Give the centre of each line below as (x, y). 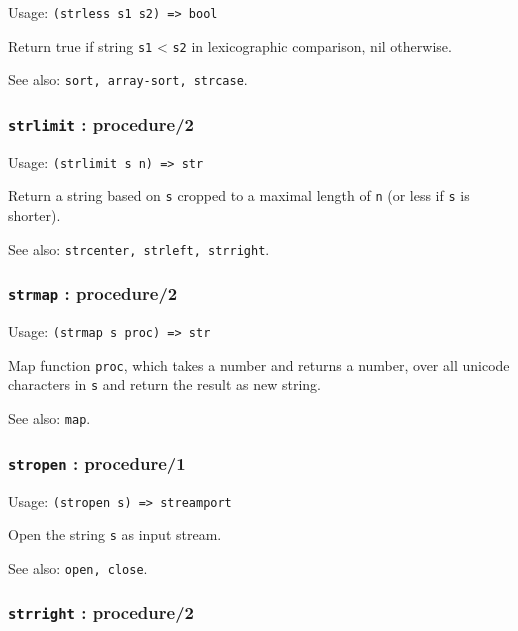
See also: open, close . (78, 567)
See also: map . (49, 418)
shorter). (34, 215)
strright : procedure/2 (101, 612)
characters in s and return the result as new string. (164, 384)
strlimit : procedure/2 (101, 123)
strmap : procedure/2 (93, 293)
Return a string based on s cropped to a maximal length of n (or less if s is (239, 195)
